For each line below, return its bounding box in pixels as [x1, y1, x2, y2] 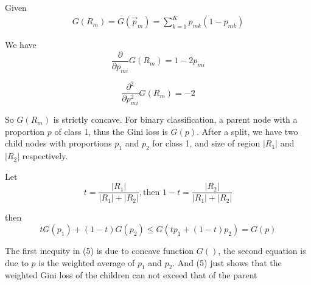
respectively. [22, 149, 68, 162]
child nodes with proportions [5, 137, 112, 149]
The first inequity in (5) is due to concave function [5, 244, 194, 257]
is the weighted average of [38, 256, 135, 269]
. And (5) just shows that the [172, 256, 282, 269]
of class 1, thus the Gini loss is [54, 125, 168, 137]
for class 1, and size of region [152, 137, 260, 149]
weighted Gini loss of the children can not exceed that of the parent [5, 269, 257, 281]
